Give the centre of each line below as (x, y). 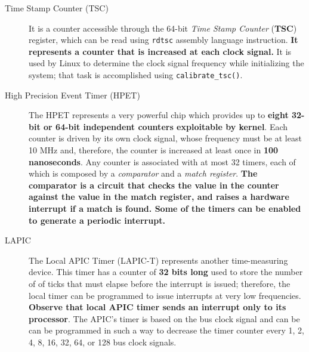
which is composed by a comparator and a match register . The (143, 173)
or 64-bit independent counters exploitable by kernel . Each (166, 126)
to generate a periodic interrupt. (97, 220)
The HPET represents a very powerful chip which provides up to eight (159, 115)
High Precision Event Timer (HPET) (72, 95)
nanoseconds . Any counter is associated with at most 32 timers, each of (162, 161)
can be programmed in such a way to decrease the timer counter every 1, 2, (166, 330)
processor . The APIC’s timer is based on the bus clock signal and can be (164, 318)
